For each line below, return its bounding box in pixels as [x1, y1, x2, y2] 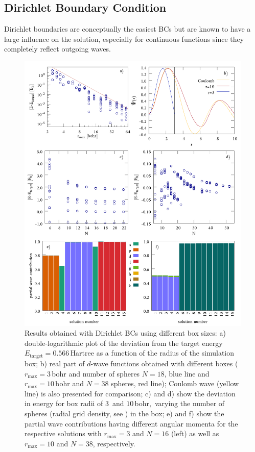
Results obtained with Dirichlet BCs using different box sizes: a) [25, 328, 226, 338]
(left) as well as [171, 428, 219, 439]
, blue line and [164, 368, 210, 379]
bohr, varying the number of [134, 398, 225, 409]
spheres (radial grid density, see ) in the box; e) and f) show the [25, 408, 224, 418]
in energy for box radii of [25, 398, 103, 409]
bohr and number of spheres [52, 368, 140, 379]
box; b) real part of [25, 358, 85, 368]
